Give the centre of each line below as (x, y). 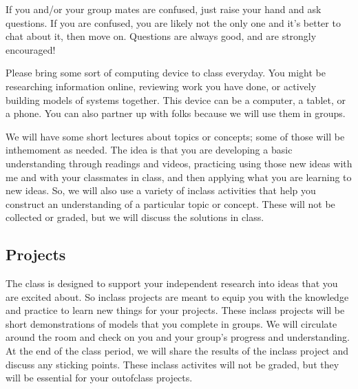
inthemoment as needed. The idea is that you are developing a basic (149, 150)
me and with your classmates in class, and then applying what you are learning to (179, 177)
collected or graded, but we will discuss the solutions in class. (135, 217)
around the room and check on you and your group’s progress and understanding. (178, 337)
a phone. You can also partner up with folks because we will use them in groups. (176, 113)
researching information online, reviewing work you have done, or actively (161, 86)
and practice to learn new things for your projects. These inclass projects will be (175, 310)
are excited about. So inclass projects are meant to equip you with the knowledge (177, 296)
